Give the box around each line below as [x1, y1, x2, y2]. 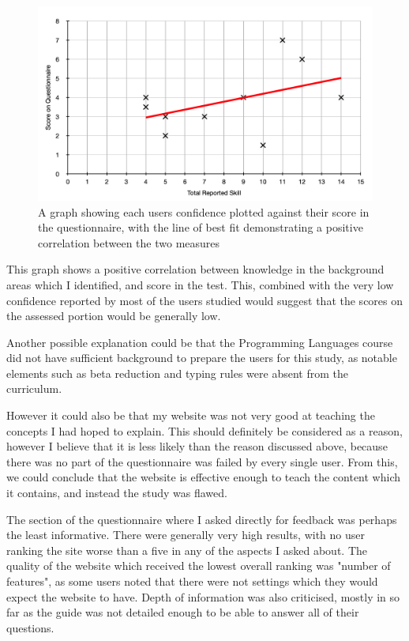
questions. [6, 619, 54, 635]
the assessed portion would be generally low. [6, 307, 221, 324]
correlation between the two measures [38, 234, 220, 251]
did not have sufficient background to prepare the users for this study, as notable [6, 349, 397, 366]
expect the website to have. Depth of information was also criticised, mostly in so [6, 588, 400, 605]
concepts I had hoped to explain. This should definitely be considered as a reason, [6, 422, 403, 439]
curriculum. [6, 380, 62, 397]
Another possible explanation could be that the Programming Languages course [6, 334, 393, 350]
